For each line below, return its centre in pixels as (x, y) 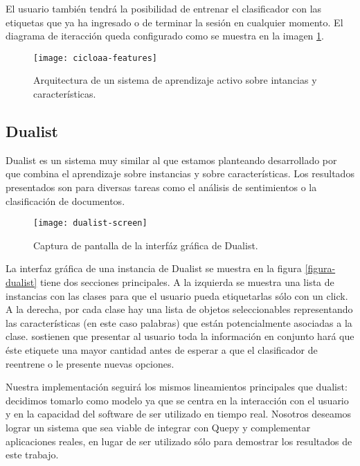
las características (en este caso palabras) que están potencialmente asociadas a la (179, 322)
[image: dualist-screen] (90, 223)
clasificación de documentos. (65, 200)
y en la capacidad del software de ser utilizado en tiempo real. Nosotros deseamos (179, 414)
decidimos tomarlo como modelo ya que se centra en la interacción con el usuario (177, 400)
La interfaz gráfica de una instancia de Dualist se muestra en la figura (154, 268)
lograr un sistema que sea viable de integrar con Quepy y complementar (158, 427)
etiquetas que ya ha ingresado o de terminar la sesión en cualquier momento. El (174, 22)
